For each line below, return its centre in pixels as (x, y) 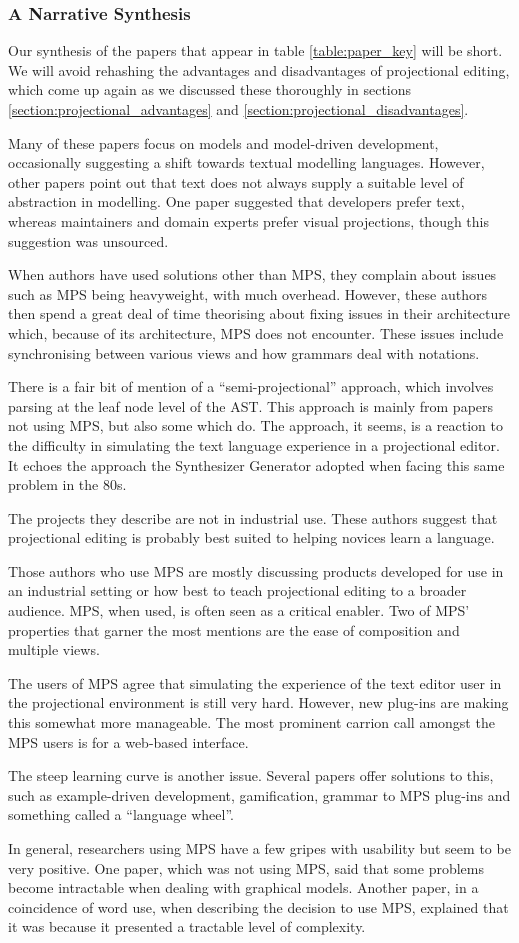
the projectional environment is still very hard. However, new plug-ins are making (258, 702)
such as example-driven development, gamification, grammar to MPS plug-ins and (259, 794)
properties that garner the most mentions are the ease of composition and (234, 629)
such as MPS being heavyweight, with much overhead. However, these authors (247, 293)
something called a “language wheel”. (121, 814)
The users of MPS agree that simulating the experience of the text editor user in (255, 682)
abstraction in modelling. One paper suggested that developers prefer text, (236, 201)
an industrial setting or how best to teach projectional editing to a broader (237, 590)
